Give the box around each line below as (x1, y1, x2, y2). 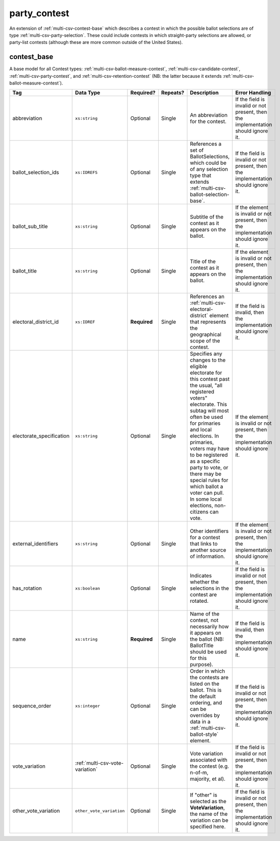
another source (190, 547, 226, 554)
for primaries (190, 420, 221, 427)
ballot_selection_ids (12, 169, 59, 176)
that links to (190, 540, 218, 547)
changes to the (190, 357, 226, 364)
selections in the (190, 585, 229, 592)
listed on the (190, 680, 219, 687)
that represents (190, 319, 226, 326)
